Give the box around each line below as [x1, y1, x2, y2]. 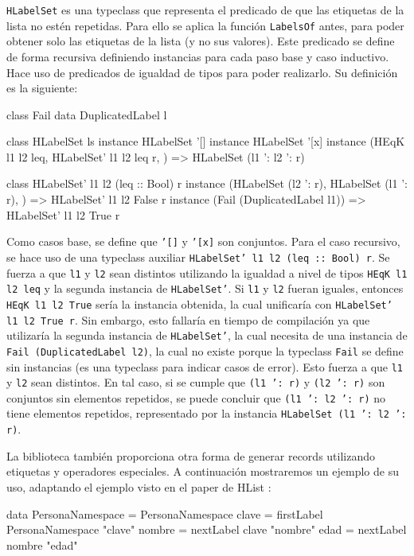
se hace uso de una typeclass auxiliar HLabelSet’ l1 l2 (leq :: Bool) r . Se [6, 248, 390, 265]
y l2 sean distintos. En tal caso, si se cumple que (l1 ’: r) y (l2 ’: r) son [6, 374, 385, 391]
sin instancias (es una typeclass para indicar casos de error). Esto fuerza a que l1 [6, 358, 404, 375]
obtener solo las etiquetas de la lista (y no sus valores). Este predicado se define [6, 33, 395, 49]
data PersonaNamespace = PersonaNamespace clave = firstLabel [6, 505, 323, 522]
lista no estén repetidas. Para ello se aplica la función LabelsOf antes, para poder [6, 17, 404, 33]
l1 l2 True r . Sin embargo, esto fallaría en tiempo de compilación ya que [6, 311, 370, 328]
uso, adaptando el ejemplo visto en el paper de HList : [6, 478, 271, 495]
